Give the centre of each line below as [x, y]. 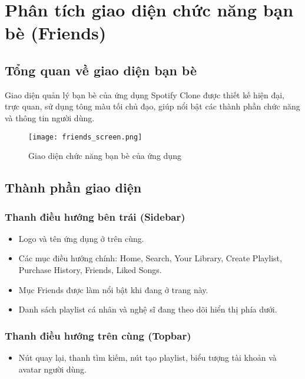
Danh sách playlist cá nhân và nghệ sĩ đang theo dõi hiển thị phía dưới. [148, 309]
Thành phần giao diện [73, 187]
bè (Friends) [56, 33]
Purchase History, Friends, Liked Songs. [90, 269]
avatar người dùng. [52, 369]
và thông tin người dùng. [50, 117]
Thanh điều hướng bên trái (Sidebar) [95, 216]
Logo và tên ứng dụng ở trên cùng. [81, 238]
